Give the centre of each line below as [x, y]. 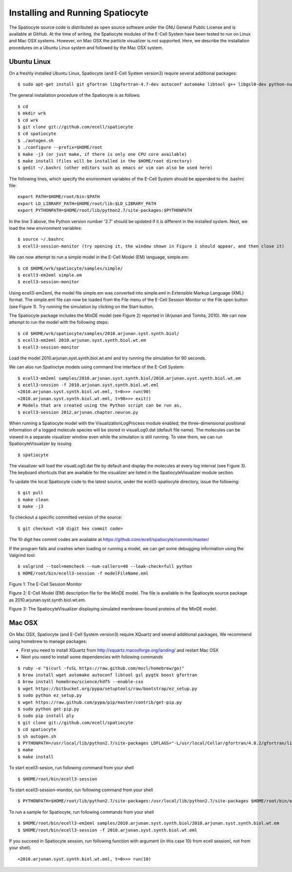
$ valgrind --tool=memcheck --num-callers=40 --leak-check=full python [105, 566]
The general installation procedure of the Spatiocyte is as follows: [75, 95]
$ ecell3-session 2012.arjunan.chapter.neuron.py [78, 412]
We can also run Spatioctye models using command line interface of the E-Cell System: [97, 367]
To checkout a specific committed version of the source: [66, 517]
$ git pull [31, 493]
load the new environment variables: [46, 228]
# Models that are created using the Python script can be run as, [100, 406]
